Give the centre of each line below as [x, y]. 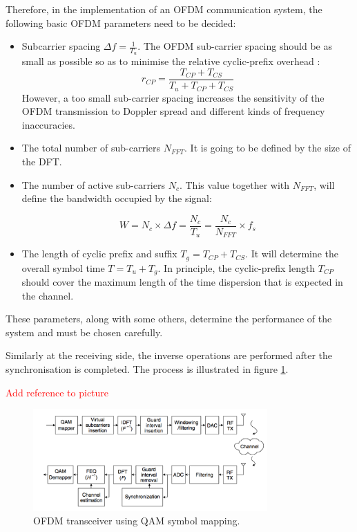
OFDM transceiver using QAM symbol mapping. [137, 521]
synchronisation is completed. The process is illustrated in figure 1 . [147, 369]
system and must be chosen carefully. [84, 332]
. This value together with [234, 184]
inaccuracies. [48, 124]
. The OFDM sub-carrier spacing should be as [235, 46]
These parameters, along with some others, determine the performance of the [169, 319]
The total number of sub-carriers [91, 148]
